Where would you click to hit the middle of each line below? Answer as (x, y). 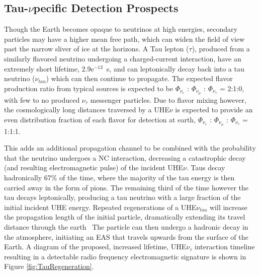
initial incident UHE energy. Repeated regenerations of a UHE (100, 207)
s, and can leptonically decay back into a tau (175, 68)
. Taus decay (206, 167)
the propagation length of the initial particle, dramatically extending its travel (125, 217)
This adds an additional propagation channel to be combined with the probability (130, 148)
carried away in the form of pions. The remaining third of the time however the (126, 187)
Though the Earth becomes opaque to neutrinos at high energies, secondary (121, 29)
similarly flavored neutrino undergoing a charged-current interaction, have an (123, 58)
